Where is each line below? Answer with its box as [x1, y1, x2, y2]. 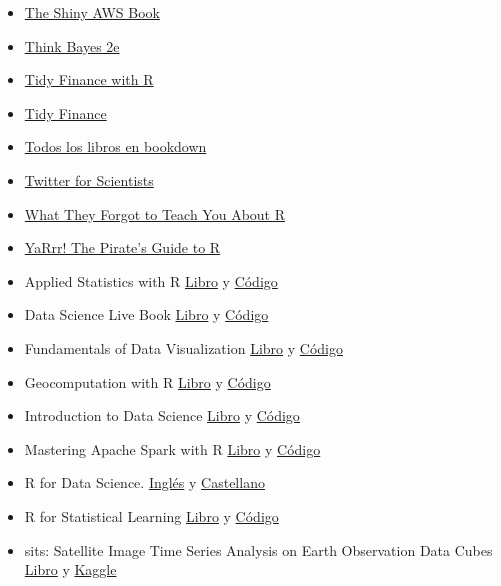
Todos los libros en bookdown [24, 136, 207, 157]
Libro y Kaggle [24, 559, 117, 580]
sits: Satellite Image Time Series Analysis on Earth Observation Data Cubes [24, 539, 493, 560]
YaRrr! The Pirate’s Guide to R [24, 237, 221, 258]
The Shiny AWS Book [24, 2, 160, 22]
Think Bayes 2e [24, 35, 120, 56]
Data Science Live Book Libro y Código [24, 304, 269, 325]
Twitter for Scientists [24, 169, 154, 190]
